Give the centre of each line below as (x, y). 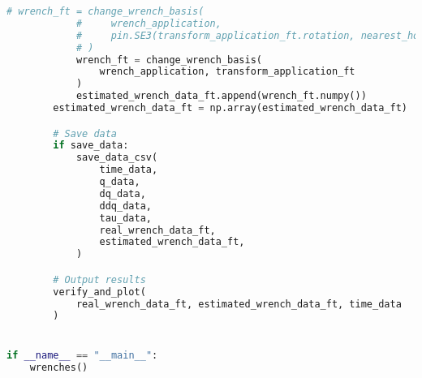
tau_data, (125, 218)
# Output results (99, 279)
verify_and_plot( (99, 292)
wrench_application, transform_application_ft (227, 72)
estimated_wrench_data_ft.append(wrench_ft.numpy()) (221, 96)
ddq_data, (125, 206)
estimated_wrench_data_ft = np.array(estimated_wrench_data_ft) (230, 108)
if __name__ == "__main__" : (82, 355)
